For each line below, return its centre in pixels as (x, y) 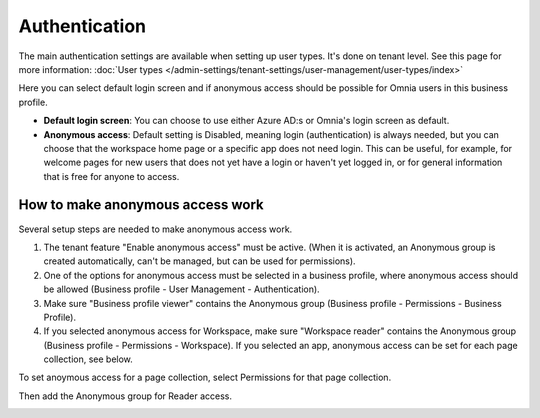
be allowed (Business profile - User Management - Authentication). (181, 289)
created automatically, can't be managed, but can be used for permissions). (199, 261)
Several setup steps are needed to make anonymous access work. (155, 229)
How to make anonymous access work (141, 205)
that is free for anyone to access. (111, 176)
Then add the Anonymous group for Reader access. (125, 396)
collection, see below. (88, 359)
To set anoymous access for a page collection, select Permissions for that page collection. (205, 377)
